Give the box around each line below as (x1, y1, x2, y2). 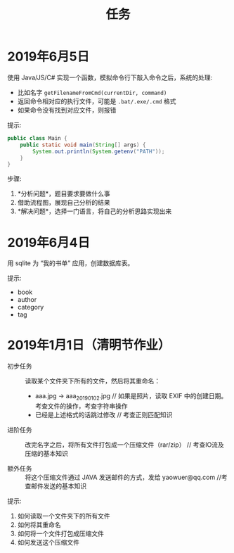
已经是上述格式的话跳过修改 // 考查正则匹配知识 (34, 410, 173, 419)
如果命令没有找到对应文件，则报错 (17, 106, 117, 114)
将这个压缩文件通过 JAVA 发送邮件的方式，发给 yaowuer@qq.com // (25, 473, 221, 481)
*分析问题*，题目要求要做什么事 (17, 189, 110, 198)
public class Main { (7, 134, 68, 141)
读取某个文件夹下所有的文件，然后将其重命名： (25, 377, 160, 386)
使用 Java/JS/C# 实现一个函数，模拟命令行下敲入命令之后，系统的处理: (7, 73, 213, 82)
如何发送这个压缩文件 (17, 538, 79, 546)
